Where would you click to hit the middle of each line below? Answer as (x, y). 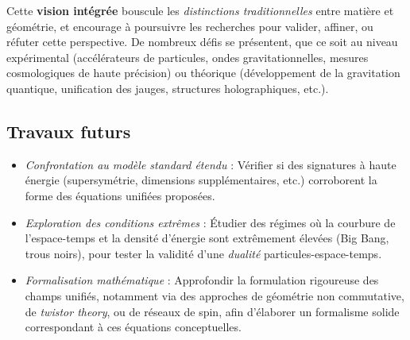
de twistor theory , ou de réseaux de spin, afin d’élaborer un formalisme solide (212, 311)
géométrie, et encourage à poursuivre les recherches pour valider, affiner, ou (190, 26)
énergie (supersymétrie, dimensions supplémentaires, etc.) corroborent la (201, 180)
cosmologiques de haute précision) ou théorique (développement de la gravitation (203, 73)
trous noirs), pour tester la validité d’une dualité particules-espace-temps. (203, 253)
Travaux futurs (69, 131)
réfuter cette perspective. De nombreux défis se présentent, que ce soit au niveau (202, 42)
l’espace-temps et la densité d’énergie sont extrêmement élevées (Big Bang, (207, 238)
